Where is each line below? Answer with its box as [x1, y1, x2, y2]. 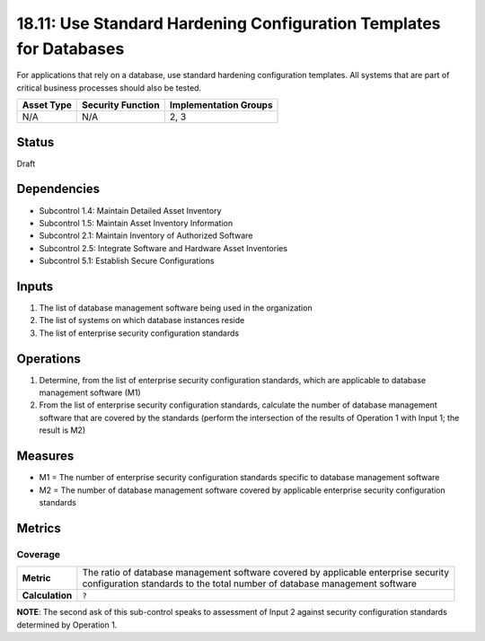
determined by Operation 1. [16, 619, 118, 630]
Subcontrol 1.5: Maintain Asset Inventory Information [39, 217, 234, 228]
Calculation [22, 589, 73, 601]
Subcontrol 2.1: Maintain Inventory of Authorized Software [39, 230, 253, 241]
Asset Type [22, 99, 72, 111]
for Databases [16, 39, 125, 58]
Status [16, 135, 55, 150]
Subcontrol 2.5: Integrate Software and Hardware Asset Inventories [39, 242, 287, 253]
